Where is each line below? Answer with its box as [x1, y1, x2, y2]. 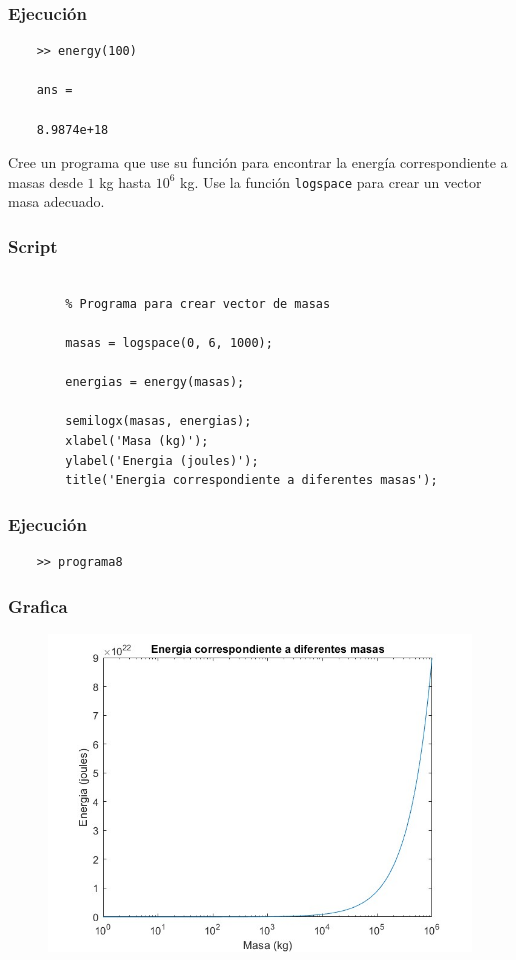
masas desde [8, 171, 83, 192]
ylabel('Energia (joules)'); [65, 453, 259, 468]
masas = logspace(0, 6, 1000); [65, 336, 273, 351]
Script [8, 233, 58, 258]
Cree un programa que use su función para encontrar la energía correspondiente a [8, 152, 508, 173]
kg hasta [99, 171, 152, 192]
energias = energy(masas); [65, 375, 245, 390]
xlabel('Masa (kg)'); [65, 434, 209, 448]
